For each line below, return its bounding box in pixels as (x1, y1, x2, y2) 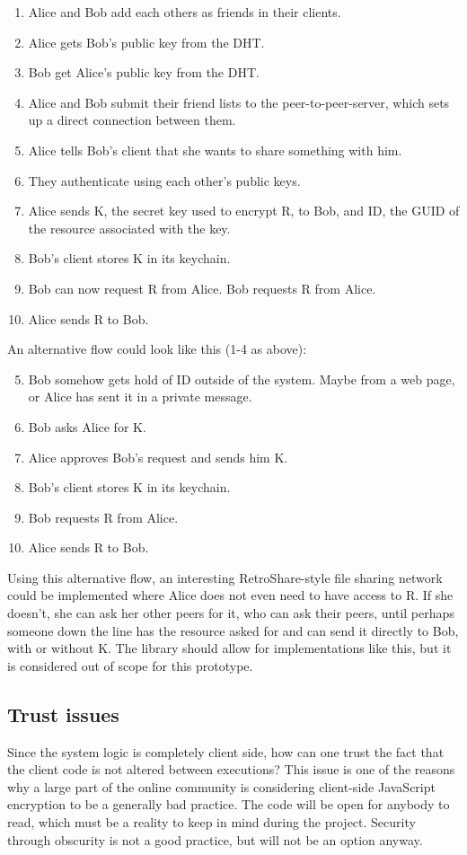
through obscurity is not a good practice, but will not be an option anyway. (7, 830, 423, 849)
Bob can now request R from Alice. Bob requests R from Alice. (28, 278, 376, 297)
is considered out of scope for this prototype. (7, 656, 253, 674)
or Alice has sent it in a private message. (28, 387, 252, 406)
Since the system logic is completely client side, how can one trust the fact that (7, 742, 445, 761)
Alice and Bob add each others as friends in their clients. (28, 3, 341, 21)
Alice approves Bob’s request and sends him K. (28, 447, 288, 466)
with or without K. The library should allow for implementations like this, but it (7, 639, 452, 657)
